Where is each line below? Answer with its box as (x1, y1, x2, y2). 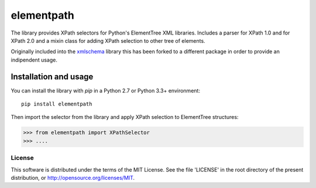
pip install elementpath (21, 101, 92, 108)
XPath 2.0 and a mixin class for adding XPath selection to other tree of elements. (11, 37, 205, 44)
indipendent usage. (11, 56, 58, 63)
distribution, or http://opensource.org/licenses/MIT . (11, 174, 135, 181)
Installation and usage (11, 71, 94, 81)
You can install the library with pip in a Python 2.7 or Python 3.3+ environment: (11, 87, 200, 94)
